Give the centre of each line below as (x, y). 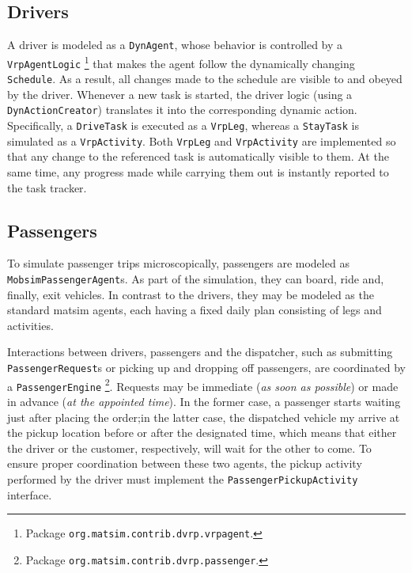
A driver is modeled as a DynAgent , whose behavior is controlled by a (175, 45)
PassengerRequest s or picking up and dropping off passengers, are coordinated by (206, 367)
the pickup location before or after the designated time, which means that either (202, 433)
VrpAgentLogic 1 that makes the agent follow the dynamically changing (181, 62)
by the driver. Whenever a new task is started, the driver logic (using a (180, 94)
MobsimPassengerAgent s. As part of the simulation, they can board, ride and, (196, 278)
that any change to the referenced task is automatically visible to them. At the (198, 156)
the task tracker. (47, 187)
